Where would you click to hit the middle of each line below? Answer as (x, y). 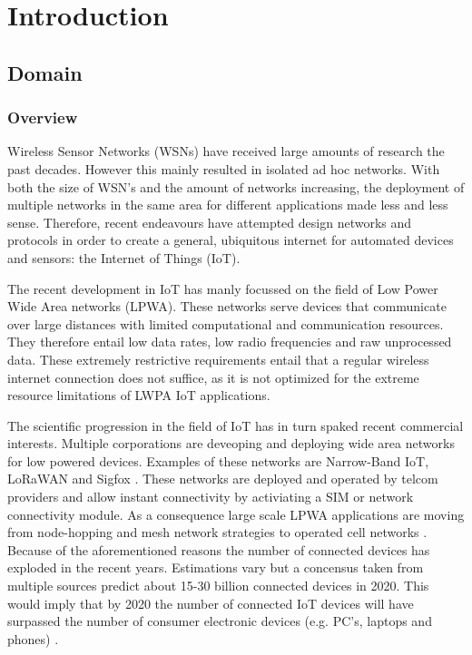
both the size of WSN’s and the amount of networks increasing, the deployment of (236, 186)
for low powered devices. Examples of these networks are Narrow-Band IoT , (218, 460)
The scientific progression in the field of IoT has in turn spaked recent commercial (236, 425)
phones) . (33, 638)
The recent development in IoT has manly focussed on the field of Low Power (223, 288)
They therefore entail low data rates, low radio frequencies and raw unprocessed (230, 342)
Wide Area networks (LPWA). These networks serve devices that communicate (227, 306)
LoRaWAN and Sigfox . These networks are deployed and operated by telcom (223, 479)
